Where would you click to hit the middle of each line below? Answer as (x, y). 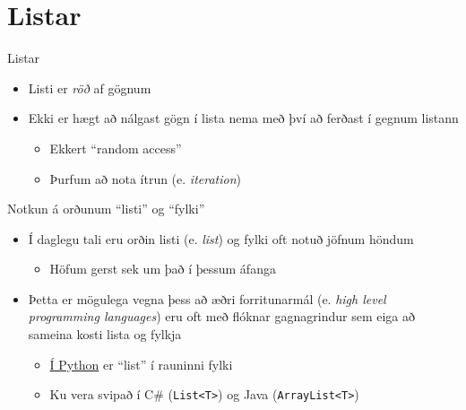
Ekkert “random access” (116, 148)
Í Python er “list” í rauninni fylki (141, 364)
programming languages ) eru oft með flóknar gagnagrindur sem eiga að (222, 316)
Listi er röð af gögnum (90, 87)
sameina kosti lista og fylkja (105, 334)
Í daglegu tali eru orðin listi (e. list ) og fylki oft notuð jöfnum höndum (221, 238)
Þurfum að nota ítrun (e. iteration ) (145, 178)
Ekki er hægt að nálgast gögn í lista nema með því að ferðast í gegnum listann (243, 118)
